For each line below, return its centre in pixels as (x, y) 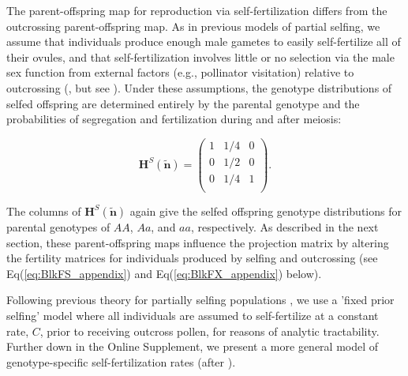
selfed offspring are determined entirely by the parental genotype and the (183, 103)
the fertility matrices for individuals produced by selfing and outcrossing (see (192, 258)
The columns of (44, 211)
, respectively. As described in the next (284, 226)
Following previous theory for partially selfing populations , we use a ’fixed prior (200, 300)
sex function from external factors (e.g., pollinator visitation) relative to (180, 72)
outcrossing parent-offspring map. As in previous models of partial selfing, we (193, 26)
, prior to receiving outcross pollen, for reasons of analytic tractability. (210, 331)
